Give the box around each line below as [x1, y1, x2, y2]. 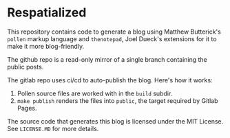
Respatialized [7, 5, 87, 21]
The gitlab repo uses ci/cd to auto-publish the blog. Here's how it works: [7, 76, 213, 84]
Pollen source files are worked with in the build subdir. [17, 89, 173, 97]
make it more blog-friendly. [7, 42, 85, 50]
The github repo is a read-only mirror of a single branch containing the [7, 55, 208, 63]
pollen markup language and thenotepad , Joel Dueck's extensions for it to [7, 34, 217, 43]
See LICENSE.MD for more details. [7, 124, 99, 133]
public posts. [7, 62, 44, 71]
